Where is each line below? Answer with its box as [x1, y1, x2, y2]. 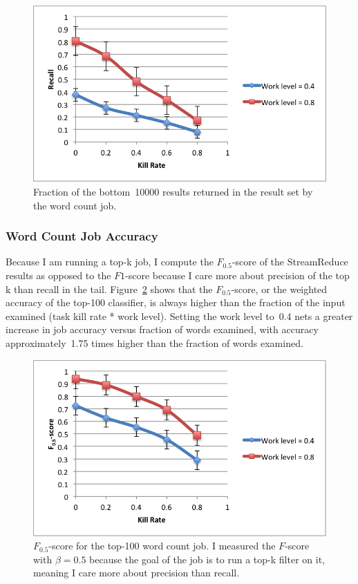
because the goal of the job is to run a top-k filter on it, [89, 552, 325, 566]
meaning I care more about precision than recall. [33, 565, 240, 580]
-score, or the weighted [231, 281, 328, 296]
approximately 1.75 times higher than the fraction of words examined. [6, 335, 303, 350]
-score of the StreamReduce [232, 254, 348, 269]
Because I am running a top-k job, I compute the [6, 254, 214, 269]
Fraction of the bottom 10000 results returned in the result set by [33, 185, 313, 198]
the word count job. [33, 198, 117, 212]
